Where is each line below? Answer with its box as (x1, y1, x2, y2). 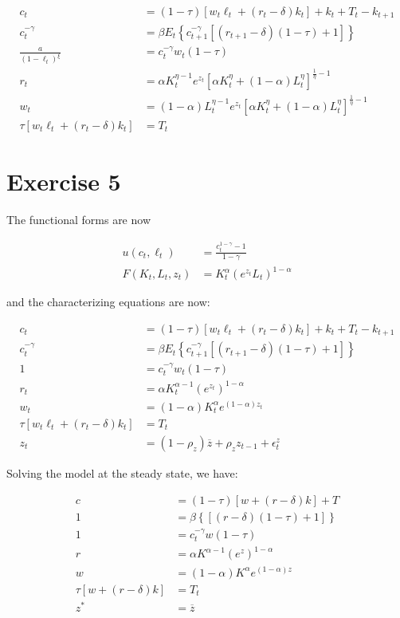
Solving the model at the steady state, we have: (6, 465, 238, 482)
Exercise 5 (6, 165, 121, 198)
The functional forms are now (6, 211, 151, 228)
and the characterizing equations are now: (6, 293, 210, 310)
